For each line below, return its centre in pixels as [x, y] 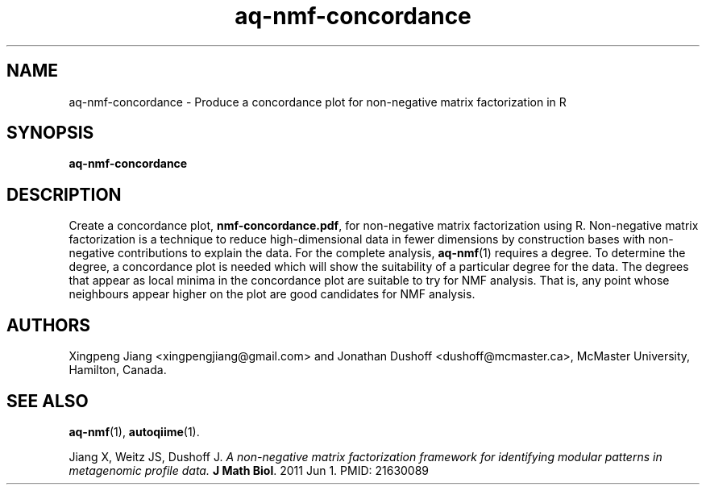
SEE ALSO [48, 401]
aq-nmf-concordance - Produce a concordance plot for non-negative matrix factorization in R [318, 102]
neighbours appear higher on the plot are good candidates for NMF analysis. [272, 294]
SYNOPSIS [50, 133]
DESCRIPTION [64, 194]
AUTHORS [49, 325]
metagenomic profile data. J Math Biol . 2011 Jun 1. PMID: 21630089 [249, 470]
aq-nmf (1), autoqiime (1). [134, 431]
